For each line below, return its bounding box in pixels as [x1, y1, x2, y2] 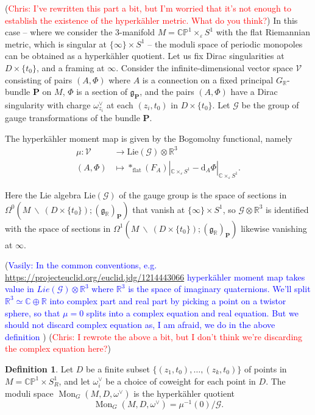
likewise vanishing [241, 221, 307, 234]
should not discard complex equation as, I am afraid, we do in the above [5, 318, 275, 331]
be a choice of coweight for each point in [105, 374, 256, 387]
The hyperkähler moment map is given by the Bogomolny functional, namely [5, 131, 292, 144]
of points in [244, 362, 287, 375]
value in [5, 282, 34, 295]
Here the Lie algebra [5, 189, 82, 201]
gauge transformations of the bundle [5, 111, 140, 124]
